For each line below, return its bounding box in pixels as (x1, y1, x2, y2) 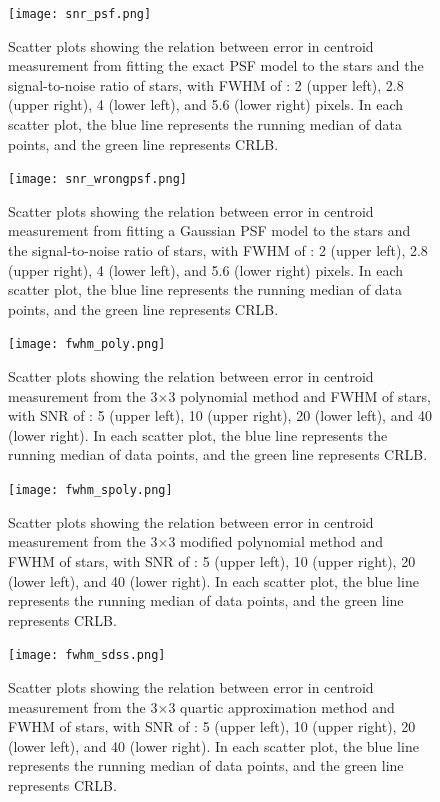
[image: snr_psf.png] (8, 7, 152, 21)
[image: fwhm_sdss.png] (8, 648, 166, 663)
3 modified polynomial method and (168, 531, 384, 552)
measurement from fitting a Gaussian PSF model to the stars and (8, 220, 411, 241)
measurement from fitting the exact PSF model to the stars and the (8, 55, 424, 76)
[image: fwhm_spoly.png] (8, 483, 173, 498)
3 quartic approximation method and (168, 696, 395, 717)
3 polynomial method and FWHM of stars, (168, 385, 431, 406)
